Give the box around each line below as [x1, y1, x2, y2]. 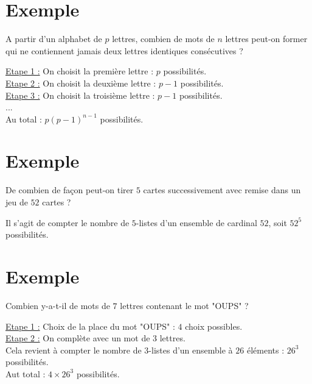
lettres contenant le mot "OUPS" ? [120, 299, 249, 311]
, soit [268, 216, 287, 229]
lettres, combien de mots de [112, 32, 215, 45]
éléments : [246, 343, 285, 356]
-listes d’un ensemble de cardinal [136, 216, 257, 229]
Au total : [5, 112, 42, 125]
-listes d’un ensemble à [148, 343, 233, 356]
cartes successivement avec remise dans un [143, 183, 301, 196]
